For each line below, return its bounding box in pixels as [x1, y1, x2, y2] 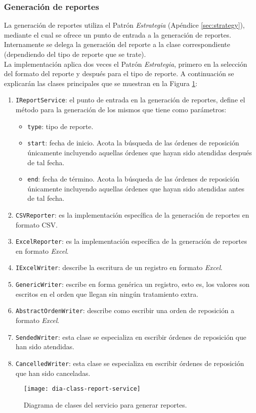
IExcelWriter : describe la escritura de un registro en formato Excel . [15, 262, 223, 273]
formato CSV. [15, 219, 58, 229]
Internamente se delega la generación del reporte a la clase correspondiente [4, 39, 230, 49]
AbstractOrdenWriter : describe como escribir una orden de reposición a [15, 305, 234, 316]
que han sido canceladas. [15, 367, 90, 378]
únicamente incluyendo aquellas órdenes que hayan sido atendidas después [27, 147, 252, 157]
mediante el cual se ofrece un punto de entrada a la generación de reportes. [4, 29, 231, 40]
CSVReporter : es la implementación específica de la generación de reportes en [15, 209, 250, 220]
